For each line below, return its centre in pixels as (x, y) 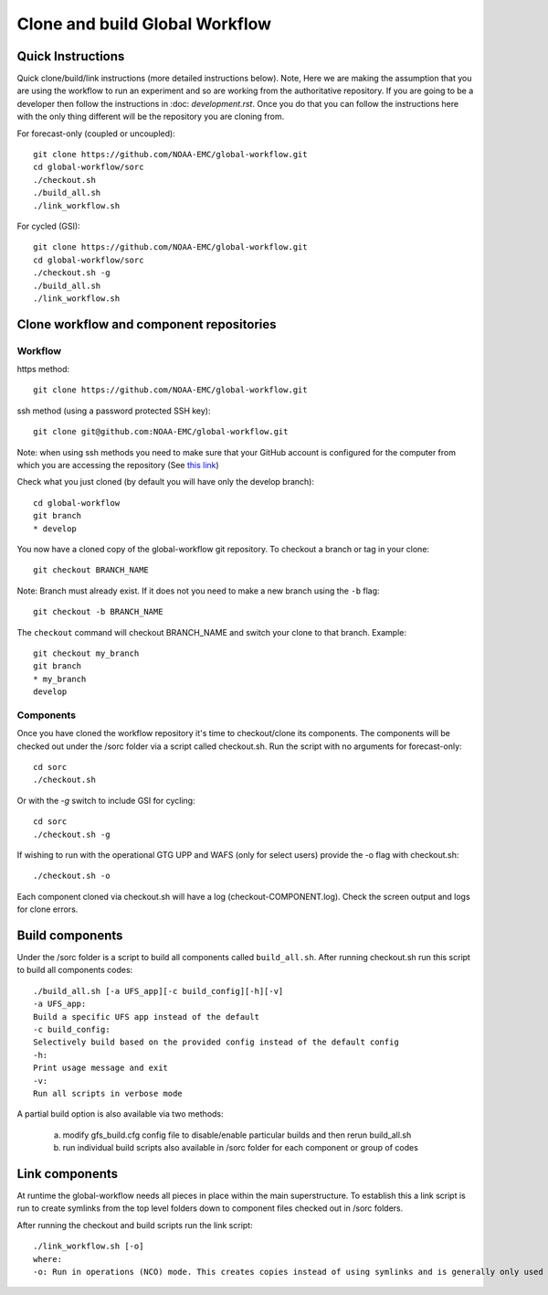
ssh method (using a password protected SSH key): (114, 411)
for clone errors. (47, 909)
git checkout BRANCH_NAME (91, 570)
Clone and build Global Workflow (144, 24)
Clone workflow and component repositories (147, 324)
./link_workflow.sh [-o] (89, 1247)
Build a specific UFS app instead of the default (147, 1017)
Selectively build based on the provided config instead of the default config (216, 1042)
